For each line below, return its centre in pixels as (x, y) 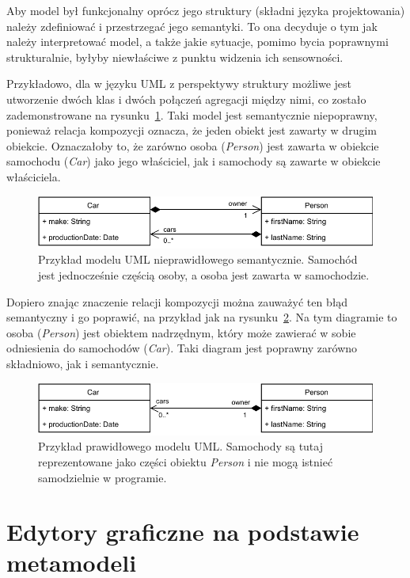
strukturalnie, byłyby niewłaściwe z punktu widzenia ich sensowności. (175, 57)
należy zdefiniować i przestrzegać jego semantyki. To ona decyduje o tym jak (192, 26)
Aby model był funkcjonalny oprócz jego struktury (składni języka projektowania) (206, 10)
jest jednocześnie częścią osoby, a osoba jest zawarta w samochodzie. (204, 274)
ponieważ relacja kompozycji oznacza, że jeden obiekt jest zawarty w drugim (192, 130)
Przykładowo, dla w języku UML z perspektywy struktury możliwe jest (179, 84)
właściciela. (34, 176)
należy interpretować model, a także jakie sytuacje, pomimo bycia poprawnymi (197, 42)
